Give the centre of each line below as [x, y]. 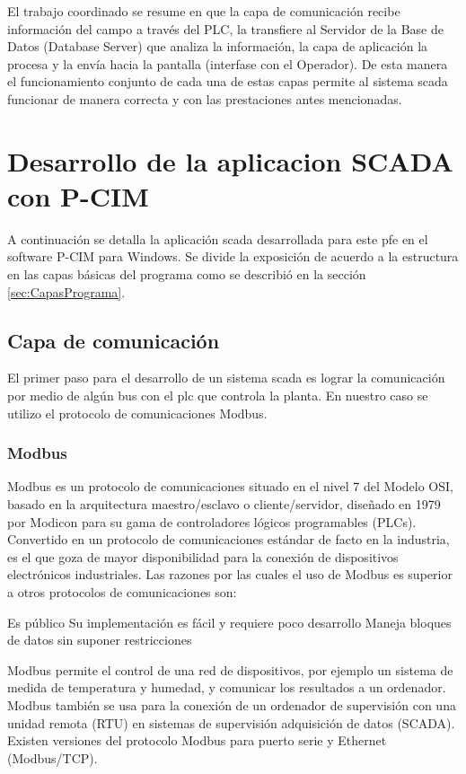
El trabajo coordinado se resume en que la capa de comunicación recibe [204, 11]
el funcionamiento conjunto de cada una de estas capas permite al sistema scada [228, 81]
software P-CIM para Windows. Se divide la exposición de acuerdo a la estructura [233, 256]
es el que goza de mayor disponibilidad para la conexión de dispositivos [203, 556]
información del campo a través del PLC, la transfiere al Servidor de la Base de [225, 28]
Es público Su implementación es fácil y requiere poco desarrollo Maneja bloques [229, 622]
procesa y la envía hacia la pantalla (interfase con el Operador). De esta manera [228, 63]
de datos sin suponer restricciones [100, 640]
